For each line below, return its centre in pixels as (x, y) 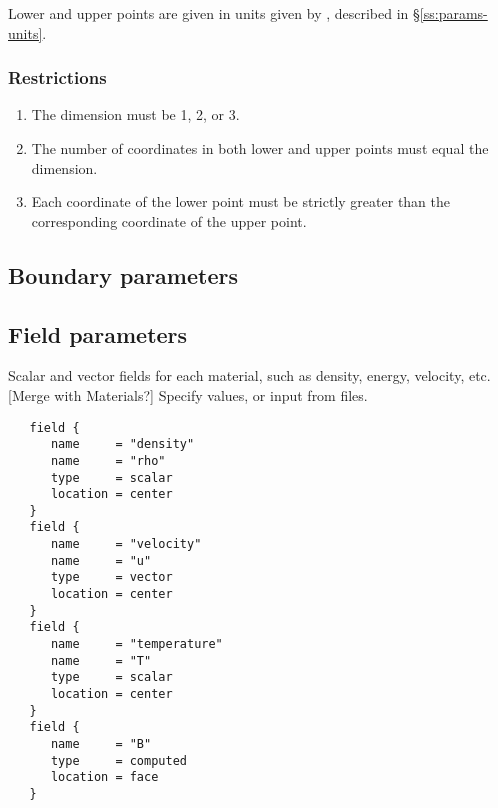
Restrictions (57, 77)
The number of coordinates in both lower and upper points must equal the (260, 148)
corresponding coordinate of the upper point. (169, 220)
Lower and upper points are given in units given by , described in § (214, 13)
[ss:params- (453, 13)
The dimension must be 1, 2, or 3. (135, 114)
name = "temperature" (136, 644)
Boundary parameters (123, 274)
